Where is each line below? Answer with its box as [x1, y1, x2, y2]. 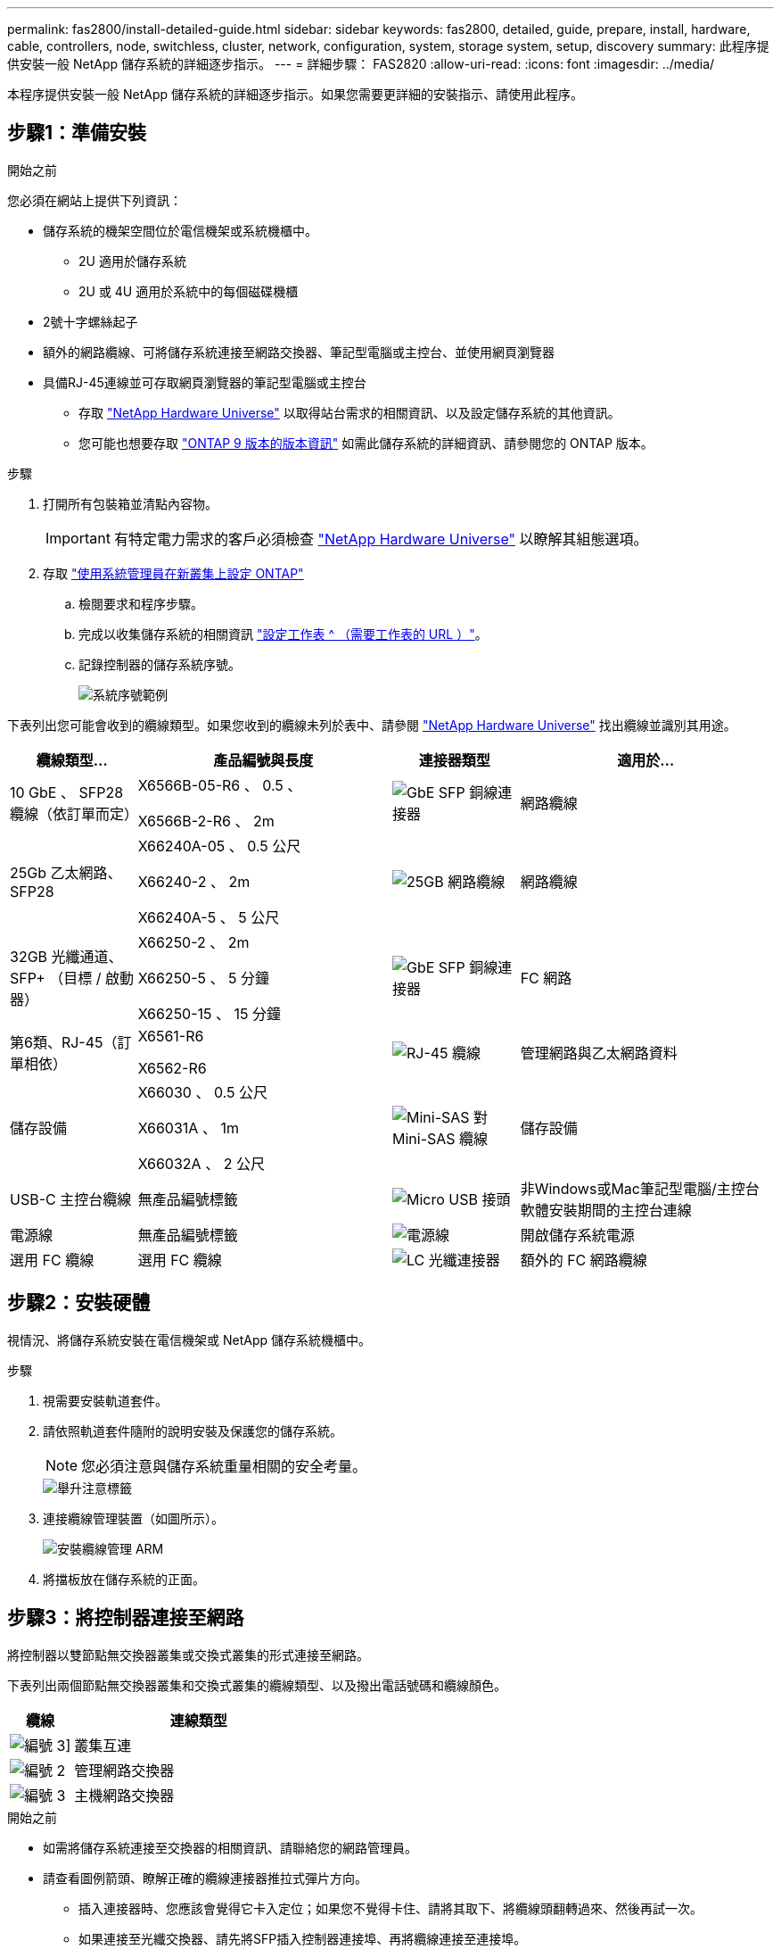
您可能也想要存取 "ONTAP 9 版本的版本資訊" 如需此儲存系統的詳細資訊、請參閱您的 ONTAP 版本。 [78, 435, 654, 451]
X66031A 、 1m [137, 1118, 239, 1137]
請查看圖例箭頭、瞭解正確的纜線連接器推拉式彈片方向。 [43, 1870, 367, 1886]
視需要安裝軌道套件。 [43, 1392, 168, 1408]
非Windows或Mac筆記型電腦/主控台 [520, 1179, 760, 1198]
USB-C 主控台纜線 [10, 1190, 132, 1208]
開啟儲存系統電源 [520, 1225, 635, 1244]
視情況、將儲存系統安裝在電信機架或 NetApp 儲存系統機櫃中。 [7, 1331, 371, 1348]
